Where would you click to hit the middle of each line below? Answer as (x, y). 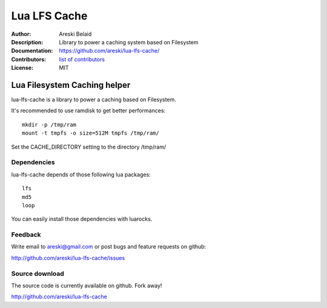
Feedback (26, 235)
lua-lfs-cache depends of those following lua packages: (81, 174)
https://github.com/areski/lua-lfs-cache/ (109, 51)
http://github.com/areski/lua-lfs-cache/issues (68, 258)
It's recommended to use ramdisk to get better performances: (88, 111)
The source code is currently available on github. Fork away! (87, 286)
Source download (38, 273)
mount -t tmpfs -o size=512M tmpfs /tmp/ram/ (91, 133)
